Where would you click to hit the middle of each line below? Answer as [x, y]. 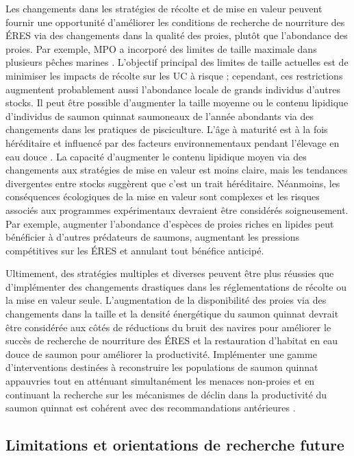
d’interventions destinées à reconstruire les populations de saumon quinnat [162, 367]
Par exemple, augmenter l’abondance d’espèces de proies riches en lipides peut [170, 223]
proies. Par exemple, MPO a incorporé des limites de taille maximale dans [161, 48]
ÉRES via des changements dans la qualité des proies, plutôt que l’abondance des [177, 35]
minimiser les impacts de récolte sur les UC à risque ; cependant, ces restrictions [174, 75]
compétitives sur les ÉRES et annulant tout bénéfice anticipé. [135, 250]
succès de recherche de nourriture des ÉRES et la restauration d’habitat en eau [172, 340]
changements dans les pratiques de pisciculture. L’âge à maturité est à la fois [167, 129]
